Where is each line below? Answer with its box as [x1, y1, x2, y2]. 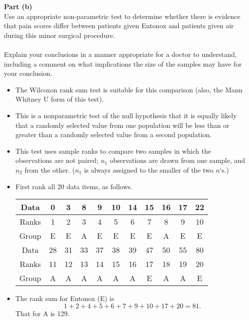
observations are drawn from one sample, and [110, 155, 246, 165]
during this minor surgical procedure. [4, 30, 115, 40]
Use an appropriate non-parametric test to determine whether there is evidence [4, 11, 241, 21]
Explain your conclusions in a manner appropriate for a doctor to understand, [4, 49, 237, 59]
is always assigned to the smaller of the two [84, 164, 214, 175]
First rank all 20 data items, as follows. [15, 181, 133, 191]
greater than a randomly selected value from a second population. [15, 129, 212, 140]
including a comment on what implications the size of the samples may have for [4, 58, 242, 69]
